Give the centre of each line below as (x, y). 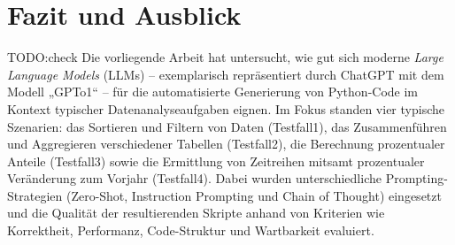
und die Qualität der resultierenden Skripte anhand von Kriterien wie (196, 213)
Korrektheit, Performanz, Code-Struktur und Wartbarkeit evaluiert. (191, 230)
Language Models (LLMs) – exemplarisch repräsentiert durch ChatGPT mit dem (226, 74)
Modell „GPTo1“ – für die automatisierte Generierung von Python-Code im (213, 92)
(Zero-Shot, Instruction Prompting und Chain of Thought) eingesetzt (254, 195)
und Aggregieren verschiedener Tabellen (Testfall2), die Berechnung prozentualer (226, 144)
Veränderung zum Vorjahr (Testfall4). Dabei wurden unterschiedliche (194, 178)
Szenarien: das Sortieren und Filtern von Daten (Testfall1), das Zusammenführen (227, 126)
